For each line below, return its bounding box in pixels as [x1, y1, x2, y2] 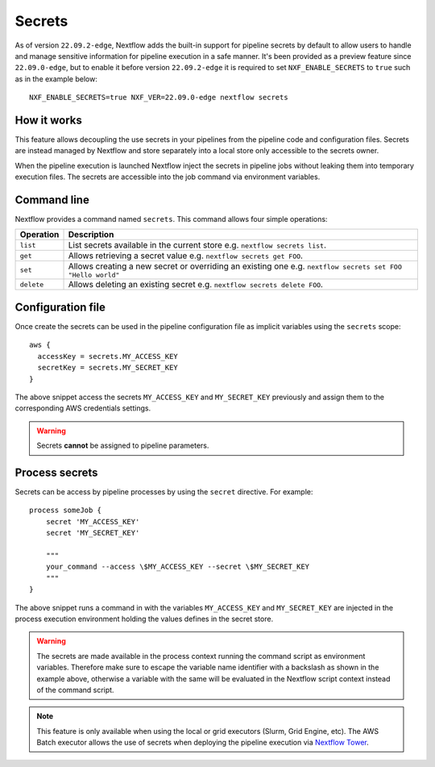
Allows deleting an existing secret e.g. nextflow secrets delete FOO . [68, 279, 324, 290]
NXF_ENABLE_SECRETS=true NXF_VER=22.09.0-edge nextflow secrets [29, 93, 289, 102]
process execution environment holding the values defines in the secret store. [14, 614, 274, 623]
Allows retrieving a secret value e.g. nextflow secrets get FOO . [68, 250, 304, 261]
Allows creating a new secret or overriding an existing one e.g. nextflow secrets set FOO [68, 261, 402, 272]
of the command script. [36, 685, 114, 694]
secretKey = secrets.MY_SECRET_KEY [37, 363, 179, 373]
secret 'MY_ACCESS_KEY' [45, 517, 140, 526]
